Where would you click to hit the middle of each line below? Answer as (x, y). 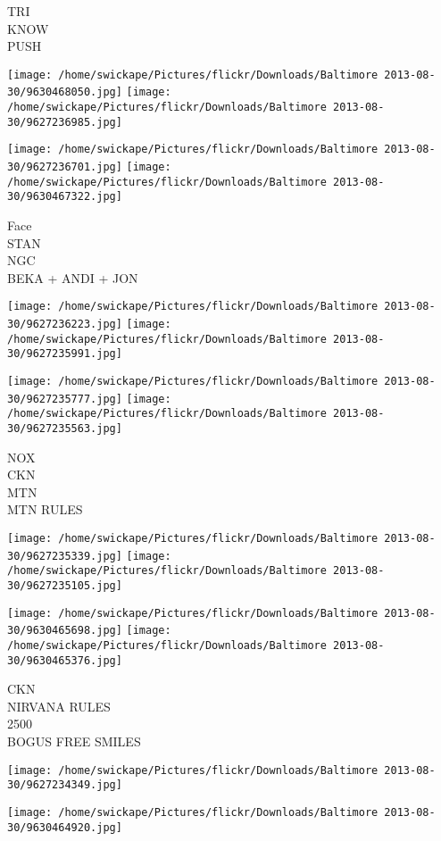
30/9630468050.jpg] (65, 92)
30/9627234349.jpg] (65, 785)
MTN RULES (45, 509)
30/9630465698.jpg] (65, 631)
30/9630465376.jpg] (65, 660)
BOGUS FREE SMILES (74, 741)
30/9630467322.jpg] (65, 197)
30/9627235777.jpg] (65, 399)
